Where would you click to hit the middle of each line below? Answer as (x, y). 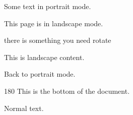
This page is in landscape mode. (54, 23)
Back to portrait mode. (40, 74)
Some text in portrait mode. (48, 6)
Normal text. (24, 108)
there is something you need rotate (58, 40)
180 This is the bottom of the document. (67, 91)
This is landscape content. (44, 57)
